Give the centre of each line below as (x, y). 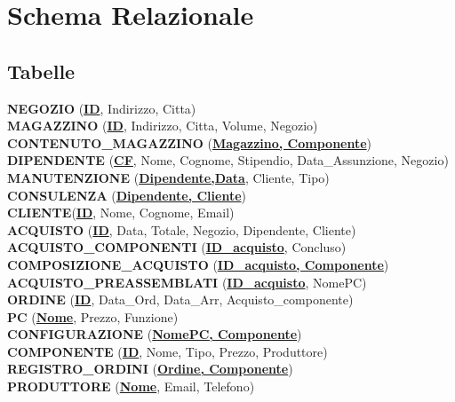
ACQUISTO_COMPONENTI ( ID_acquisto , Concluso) (177, 247)
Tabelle (41, 71)
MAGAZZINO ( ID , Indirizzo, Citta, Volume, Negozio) (163, 126)
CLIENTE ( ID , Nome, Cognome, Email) (121, 213)
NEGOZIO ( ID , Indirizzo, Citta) (102, 108)
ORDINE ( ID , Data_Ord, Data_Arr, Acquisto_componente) (180, 300)
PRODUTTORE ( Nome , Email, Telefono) (131, 386)
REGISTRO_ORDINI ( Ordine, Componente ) (150, 369)
